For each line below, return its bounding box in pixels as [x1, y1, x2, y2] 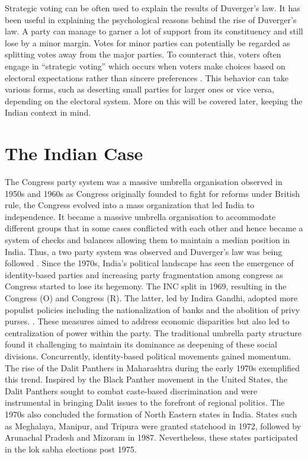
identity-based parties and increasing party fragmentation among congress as [5, 268, 284, 280]
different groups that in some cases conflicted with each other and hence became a [5, 222, 303, 234]
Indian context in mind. [5, 106, 91, 119]
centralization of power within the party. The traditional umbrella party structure [5, 326, 301, 339]
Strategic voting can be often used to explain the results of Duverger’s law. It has [5, 2, 300, 14]
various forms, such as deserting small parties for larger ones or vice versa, [5, 83, 274, 95]
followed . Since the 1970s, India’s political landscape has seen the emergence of [5, 257, 294, 269]
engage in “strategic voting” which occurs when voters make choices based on [5, 59, 285, 72]
